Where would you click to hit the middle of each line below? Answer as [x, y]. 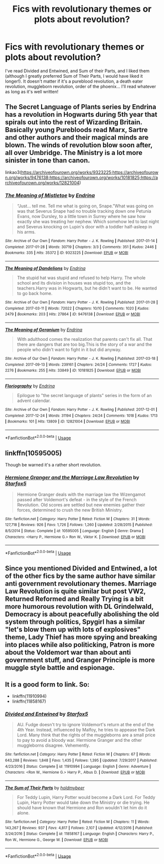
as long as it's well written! [32, 91]
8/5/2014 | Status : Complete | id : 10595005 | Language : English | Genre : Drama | [74, 531]
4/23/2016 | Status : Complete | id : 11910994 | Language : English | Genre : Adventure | [78, 766]
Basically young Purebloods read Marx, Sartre [76, 130]
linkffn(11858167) [29, 701]
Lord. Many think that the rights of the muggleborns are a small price [86, 735]
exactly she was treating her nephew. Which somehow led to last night [88, 222]
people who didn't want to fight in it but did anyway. [69, 349]
